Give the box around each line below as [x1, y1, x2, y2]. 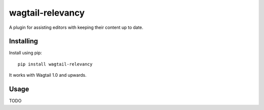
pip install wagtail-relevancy [18, 61, 93, 67]
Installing [9, 37, 39, 45]
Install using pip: [9, 50, 43, 56]
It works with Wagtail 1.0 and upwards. [9, 72, 87, 78]
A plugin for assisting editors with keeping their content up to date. [9, 24, 144, 30]
